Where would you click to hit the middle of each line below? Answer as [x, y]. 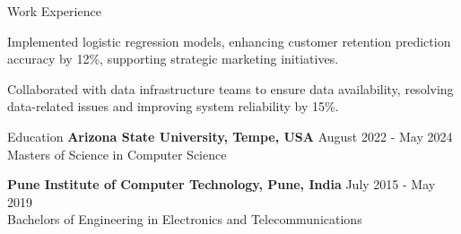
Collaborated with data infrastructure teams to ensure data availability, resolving [230, 88]
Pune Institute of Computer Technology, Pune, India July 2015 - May [222, 184]
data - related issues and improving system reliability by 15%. [173, 106]
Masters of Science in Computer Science [117, 154]
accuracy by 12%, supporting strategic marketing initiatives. [173, 59]
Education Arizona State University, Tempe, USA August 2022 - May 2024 [230, 136]
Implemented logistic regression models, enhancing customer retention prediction [229, 41]
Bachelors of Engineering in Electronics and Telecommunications [185, 219]
